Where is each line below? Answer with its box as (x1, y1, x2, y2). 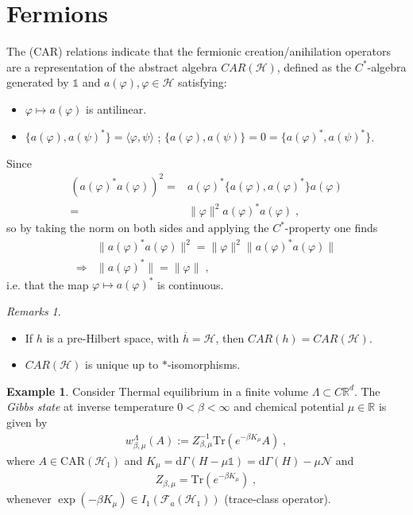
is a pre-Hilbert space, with (46, 329, 179, 346)
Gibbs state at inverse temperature (6, 398, 174, 415)
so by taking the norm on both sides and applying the (6, 219, 269, 236)
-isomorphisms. (167, 356, 241, 373)
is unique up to (85, 356, 159, 373)
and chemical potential (234, 398, 345, 415)
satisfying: (178, 74, 227, 91)
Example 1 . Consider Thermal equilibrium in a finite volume (6, 382, 309, 399)
